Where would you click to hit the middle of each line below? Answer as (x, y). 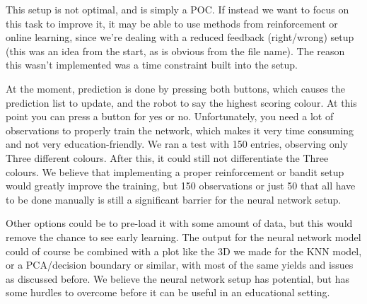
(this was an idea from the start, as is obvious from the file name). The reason (175, 51)
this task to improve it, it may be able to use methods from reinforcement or (172, 23)
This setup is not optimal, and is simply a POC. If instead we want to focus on (177, 9)
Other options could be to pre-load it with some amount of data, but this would (179, 223)
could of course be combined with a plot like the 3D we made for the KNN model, (184, 251)
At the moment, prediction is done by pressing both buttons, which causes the (176, 88)
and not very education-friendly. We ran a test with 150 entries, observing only (177, 144)
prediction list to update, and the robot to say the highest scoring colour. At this (181, 102)
